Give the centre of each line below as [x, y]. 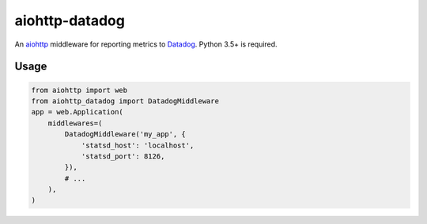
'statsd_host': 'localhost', [138, 145]
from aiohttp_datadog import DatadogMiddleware [125, 101]
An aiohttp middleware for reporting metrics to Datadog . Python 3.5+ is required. [146, 44]
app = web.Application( [77, 112]
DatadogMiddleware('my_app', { [125, 134]
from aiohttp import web [79, 90]
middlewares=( [75, 123]
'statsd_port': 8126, [123, 156]
